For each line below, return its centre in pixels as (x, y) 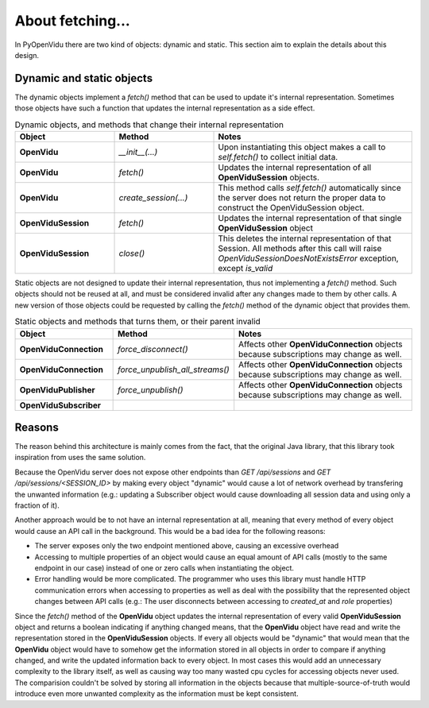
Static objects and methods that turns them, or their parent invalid (138, 322)
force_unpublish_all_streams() (173, 369)
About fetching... (72, 21)
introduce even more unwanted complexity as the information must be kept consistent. (157, 694)
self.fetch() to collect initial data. (278, 157)
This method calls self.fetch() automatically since (309, 188)
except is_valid (245, 268)
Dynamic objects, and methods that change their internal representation (149, 125)
